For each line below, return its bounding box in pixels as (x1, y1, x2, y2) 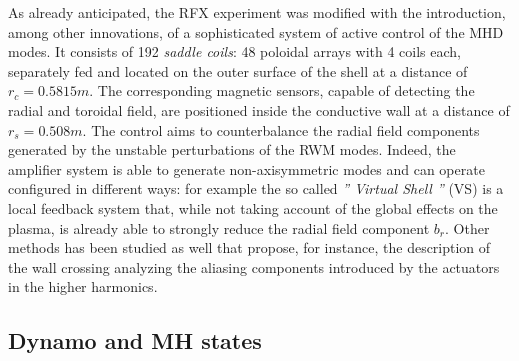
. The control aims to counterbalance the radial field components (82, 119, 480, 140)
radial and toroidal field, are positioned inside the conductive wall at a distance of (8, 99, 510, 120)
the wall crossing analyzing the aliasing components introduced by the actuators (8, 256, 500, 277)
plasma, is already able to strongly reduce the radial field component (8, 217, 430, 238)
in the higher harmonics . (8, 276, 158, 297)
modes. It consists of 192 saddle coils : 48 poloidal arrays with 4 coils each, (8, 41, 462, 62)
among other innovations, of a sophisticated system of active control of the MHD (8, 21, 504, 42)
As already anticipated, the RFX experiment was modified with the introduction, (8, 2, 506, 22)
